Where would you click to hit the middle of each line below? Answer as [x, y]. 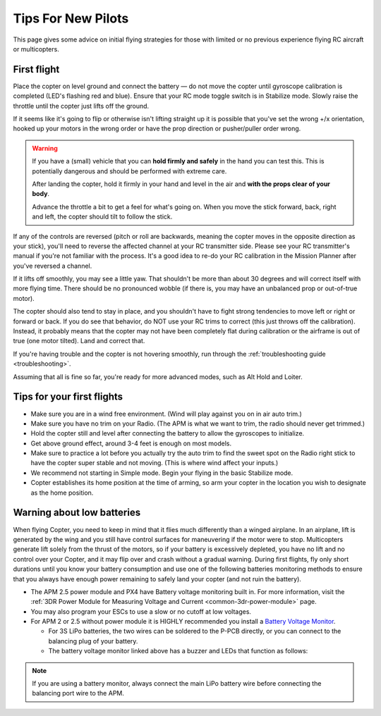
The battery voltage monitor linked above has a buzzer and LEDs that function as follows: [178, 651]
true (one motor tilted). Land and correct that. [79, 341]
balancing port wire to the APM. [78, 693]
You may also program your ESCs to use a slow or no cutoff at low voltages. [141, 611]
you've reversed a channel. [53, 266]
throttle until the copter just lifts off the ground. [81, 106]
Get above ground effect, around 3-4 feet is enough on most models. [131, 443]
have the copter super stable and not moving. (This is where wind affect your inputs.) [155, 463]
